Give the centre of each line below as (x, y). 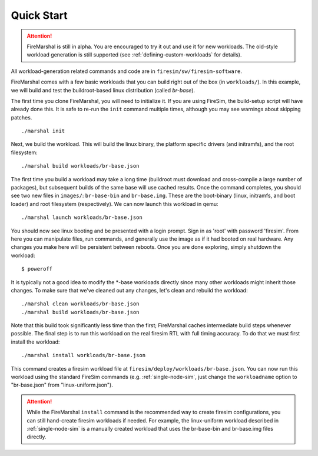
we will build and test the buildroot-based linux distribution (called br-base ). (103, 90)
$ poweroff (37, 269)
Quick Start (39, 15)
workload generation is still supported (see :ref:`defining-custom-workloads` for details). (134, 55)
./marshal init (43, 131)
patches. (21, 117)
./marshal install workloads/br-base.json (84, 355)
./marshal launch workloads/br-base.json (82, 217)
